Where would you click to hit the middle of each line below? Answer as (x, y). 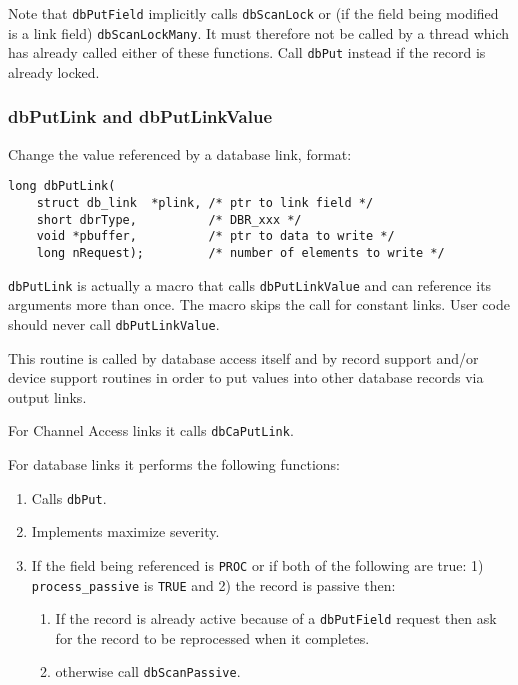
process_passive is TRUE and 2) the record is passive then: (213, 584)
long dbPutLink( (62, 186)
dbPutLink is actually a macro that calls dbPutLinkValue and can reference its (250, 284)
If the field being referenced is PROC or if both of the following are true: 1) (257, 564)
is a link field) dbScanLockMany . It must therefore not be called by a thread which (259, 32)
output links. (47, 396)
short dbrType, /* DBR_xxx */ (169, 219)
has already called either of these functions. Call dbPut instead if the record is (247, 52)
